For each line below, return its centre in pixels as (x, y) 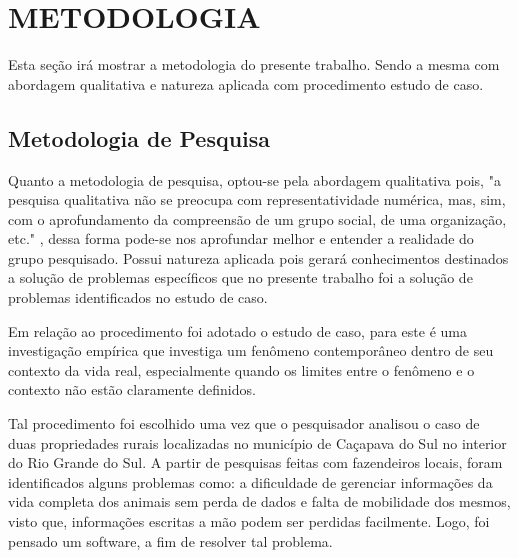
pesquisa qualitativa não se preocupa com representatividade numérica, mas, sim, (257, 199)
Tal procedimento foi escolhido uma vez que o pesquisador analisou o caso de (244, 423)
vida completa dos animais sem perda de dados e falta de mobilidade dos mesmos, (259, 501)
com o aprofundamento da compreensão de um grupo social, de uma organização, (257, 218)
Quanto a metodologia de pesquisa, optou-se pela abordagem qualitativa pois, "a (254, 179)
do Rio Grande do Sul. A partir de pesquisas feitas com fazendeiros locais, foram (255, 462)
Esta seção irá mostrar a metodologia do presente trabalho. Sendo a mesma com (254, 64)
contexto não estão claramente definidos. (132, 389)
